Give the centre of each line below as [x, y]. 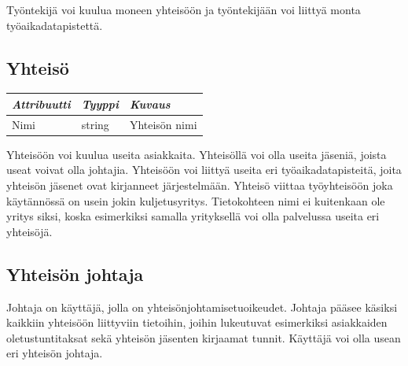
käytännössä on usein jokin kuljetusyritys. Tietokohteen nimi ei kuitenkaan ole [196, 200]
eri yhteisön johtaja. [55, 353]
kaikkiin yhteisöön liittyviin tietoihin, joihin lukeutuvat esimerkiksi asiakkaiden [197, 322]
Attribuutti [41, 104]
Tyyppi [100, 104]
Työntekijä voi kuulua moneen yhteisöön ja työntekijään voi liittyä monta [184, 9]
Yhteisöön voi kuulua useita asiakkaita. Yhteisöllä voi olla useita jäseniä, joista [197, 154]
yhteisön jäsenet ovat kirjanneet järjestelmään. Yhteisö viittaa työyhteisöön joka [200, 185]
